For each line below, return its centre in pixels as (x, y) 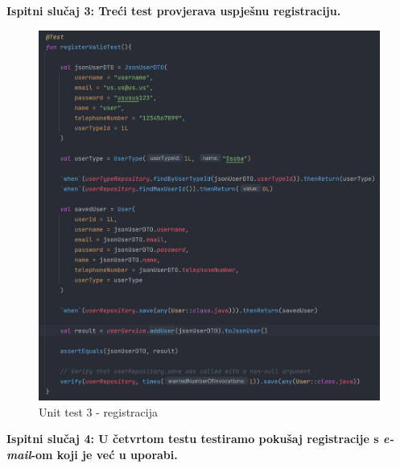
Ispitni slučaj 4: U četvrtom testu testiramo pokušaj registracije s (193, 439)
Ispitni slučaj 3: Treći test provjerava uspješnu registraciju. (174, 10)
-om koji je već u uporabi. (104, 454)
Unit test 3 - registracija (98, 411)
